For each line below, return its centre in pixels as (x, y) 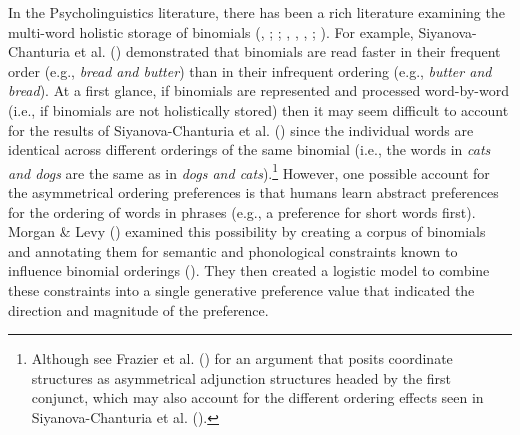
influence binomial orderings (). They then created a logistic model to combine (249, 270)
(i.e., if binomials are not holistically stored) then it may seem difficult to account (258, 109)
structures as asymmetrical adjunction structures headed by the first (241, 377)
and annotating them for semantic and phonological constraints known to (233, 250)
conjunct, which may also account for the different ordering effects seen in (257, 397)
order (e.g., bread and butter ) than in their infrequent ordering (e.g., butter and (250, 70)
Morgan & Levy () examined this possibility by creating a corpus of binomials (247, 231)
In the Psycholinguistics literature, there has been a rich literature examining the (256, 12)
